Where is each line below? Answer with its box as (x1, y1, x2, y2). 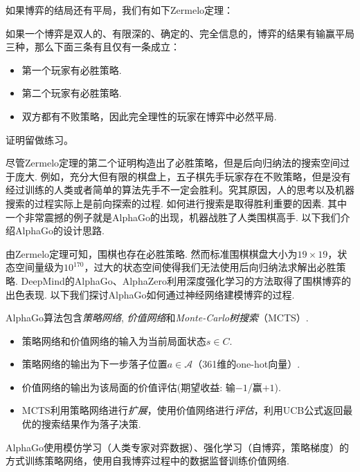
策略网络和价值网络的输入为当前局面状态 (21, 333, 206, 348)
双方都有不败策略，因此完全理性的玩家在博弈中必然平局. (21, 108, 277, 123)
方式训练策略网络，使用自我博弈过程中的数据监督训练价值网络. (6, 453, 289, 468)
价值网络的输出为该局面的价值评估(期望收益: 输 (21, 379, 235, 394)
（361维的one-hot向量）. (192, 357, 300, 371)
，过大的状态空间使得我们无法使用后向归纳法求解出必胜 (84, 260, 336, 274)
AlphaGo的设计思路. (15, 223, 105, 238)
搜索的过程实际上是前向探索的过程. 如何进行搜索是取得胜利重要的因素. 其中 (6, 196, 348, 210)
